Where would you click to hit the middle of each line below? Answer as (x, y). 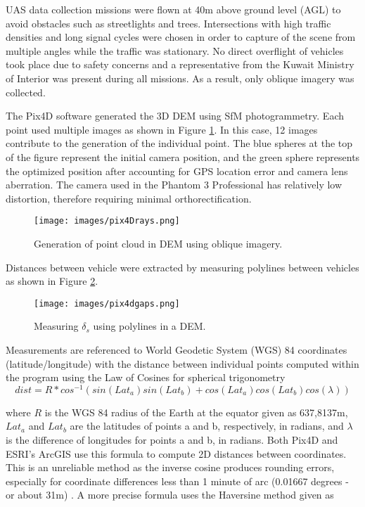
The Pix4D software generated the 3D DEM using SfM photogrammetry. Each (175, 116)
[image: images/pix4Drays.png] (107, 221)
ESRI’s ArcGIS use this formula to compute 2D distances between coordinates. (176, 453)
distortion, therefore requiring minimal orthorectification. (129, 198)
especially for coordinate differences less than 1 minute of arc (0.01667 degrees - (177, 481)
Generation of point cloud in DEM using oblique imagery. (158, 243)
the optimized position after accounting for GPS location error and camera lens (177, 171)
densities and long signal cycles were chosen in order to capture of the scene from (181, 37)
